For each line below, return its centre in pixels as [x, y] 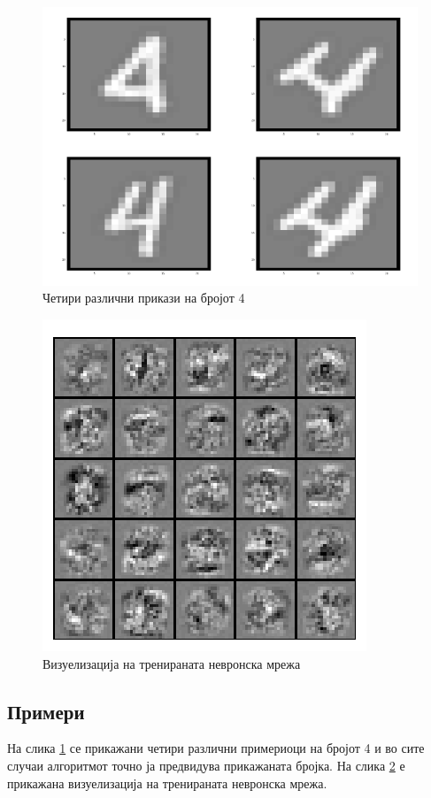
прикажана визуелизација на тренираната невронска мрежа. [167, 783]
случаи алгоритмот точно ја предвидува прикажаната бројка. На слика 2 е [206, 766]
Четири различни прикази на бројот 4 [144, 298]
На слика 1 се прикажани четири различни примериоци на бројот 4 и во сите [216, 748]
